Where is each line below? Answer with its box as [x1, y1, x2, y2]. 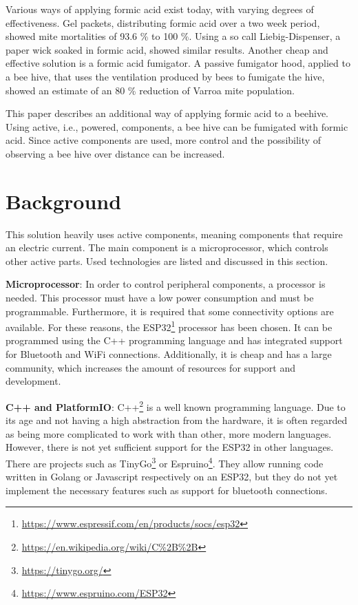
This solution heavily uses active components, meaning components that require [6, 226, 343, 241]
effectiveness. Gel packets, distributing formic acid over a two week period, [6, 15, 320, 30]
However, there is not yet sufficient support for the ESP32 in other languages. [6, 440, 334, 454]
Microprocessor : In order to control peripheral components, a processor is [6, 277, 326, 291]
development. [6, 374, 61, 388]
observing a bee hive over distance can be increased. [6, 146, 225, 160]
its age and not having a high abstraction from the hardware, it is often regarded [6, 413, 348, 427]
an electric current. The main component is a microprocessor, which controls [6, 240, 328, 255]
